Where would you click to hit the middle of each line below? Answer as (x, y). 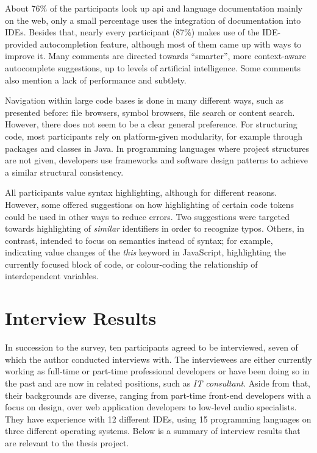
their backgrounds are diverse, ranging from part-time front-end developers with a (158, 395)
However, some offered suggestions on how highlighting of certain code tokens (150, 204)
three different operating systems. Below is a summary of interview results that (153, 431)
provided (21, 44)
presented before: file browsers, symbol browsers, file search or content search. (150, 112)
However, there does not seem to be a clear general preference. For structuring (151, 124)
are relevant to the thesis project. (67, 442)
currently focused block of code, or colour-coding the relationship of (131, 264)
